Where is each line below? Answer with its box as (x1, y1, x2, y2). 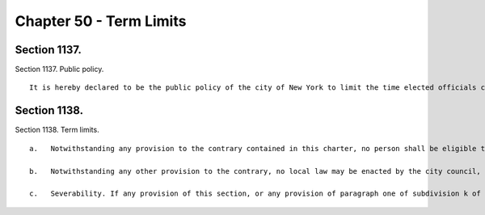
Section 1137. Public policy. (15, 65, 104, 74)
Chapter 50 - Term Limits (15, 12, 187, 30)
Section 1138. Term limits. (15, 125, 100, 135)
